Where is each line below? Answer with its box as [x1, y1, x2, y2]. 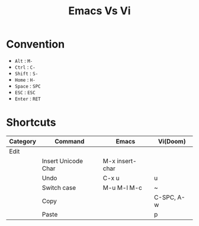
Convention [6, 37, 65, 51]
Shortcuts [6, 116, 56, 129]
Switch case [41, 183, 76, 192]
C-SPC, [153, 193, 176, 201]
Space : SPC [14, 82, 41, 90]
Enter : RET [14, 95, 41, 102]
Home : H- [14, 76, 36, 83]
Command [54, 137, 85, 145]
